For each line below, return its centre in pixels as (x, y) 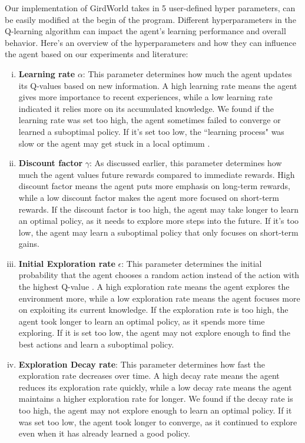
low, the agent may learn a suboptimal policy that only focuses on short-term (158, 232)
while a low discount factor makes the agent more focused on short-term (149, 197)
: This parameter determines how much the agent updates (187, 73)
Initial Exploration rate (67, 263)
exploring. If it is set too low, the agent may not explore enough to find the (154, 333)
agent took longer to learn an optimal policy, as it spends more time (142, 321)
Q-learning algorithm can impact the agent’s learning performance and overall (145, 31)
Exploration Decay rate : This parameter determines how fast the (142, 364)
